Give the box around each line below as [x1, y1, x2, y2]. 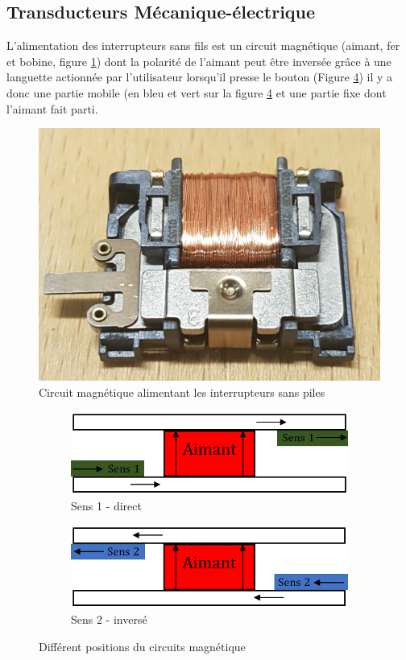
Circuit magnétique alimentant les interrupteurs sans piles [39, 384, 325, 401]
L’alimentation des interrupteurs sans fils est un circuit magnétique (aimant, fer [6, 37, 400, 54]
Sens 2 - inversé [71, 611, 147, 628]
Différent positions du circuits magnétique [39, 637, 246, 654]
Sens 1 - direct [71, 497, 142, 514]
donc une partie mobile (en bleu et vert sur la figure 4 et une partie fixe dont [6, 84, 387, 101]
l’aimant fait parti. [6, 100, 98, 117]
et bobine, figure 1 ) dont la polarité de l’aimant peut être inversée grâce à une [6, 52, 391, 69]
